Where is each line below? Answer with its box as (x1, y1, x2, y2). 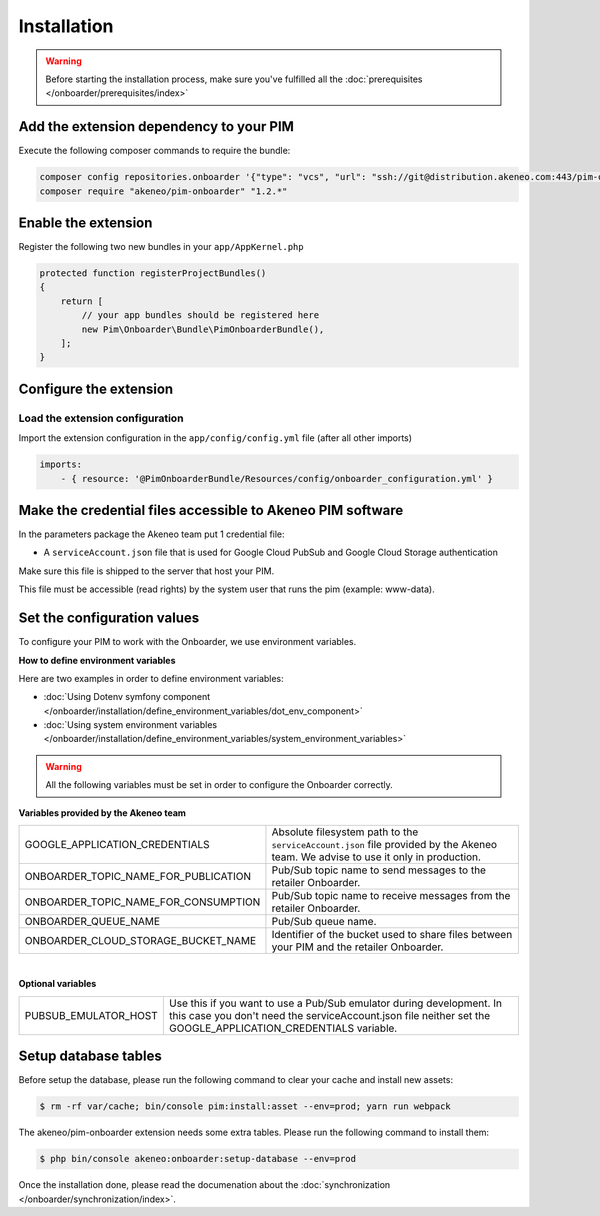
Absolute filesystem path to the (271, 825, 419, 839)
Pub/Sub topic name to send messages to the (271, 863, 487, 877)
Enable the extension (18, 215, 153, 232)
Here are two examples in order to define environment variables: (18, 672, 284, 684)
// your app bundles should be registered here (81, 310, 320, 321)
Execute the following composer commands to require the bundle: (18, 145, 291, 157)
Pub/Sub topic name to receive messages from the (271, 889, 511, 903)
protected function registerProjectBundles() (39, 268, 267, 279)
